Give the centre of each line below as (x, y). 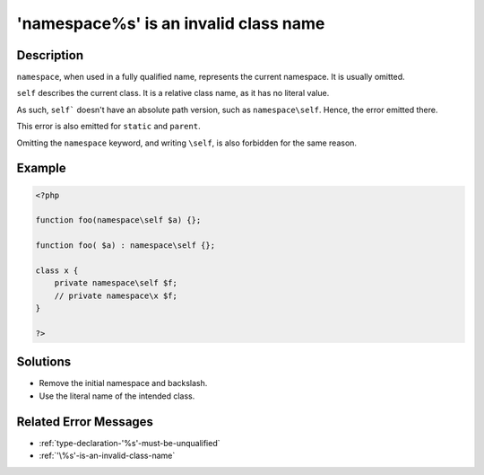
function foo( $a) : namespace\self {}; (125, 246)
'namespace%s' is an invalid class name (171, 23)
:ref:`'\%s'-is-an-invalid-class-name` (107, 456)
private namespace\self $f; (116, 283)
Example (41, 168)
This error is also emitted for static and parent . (108, 127)
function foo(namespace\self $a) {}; (118, 220)
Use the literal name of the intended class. (117, 396)
